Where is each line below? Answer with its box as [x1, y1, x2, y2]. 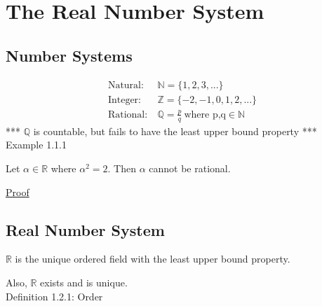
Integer [107, 95, 139, 105]
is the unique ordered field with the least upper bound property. [15, 251, 290, 266]
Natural [107, 80, 142, 90]
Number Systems [6, 44, 133, 66]
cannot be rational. [149, 161, 231, 175]
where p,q [184, 109, 226, 120]
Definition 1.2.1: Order [6, 288, 103, 303]
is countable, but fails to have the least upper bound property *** [33, 123, 317, 138]
